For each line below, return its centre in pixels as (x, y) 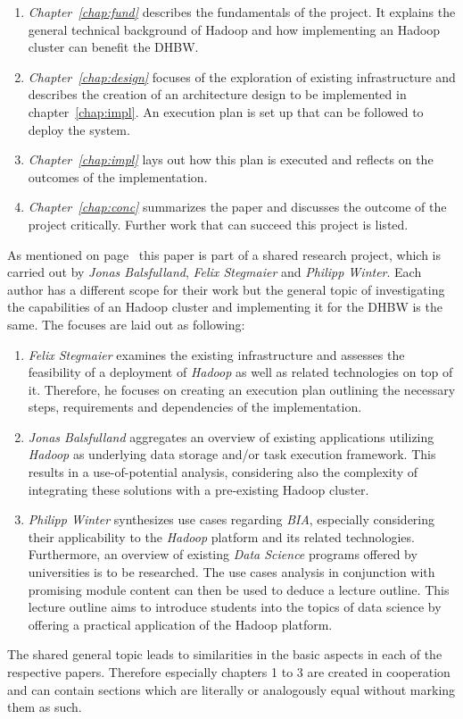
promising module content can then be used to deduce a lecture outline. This (239, 589)
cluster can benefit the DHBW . (113, 47)
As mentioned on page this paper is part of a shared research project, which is (224, 254)
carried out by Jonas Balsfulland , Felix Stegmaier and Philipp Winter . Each (215, 272)
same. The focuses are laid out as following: (126, 324)
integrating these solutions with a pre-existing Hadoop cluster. (198, 489)
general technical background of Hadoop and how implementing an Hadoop (234, 29)
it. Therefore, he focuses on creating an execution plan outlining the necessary (242, 389)
